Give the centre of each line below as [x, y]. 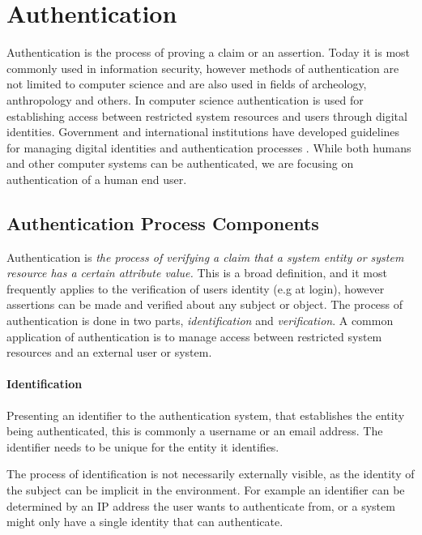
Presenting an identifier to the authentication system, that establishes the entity [206, 415]
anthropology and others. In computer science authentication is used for [185, 99]
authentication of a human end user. [97, 179]
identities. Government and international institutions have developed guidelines [203, 132]
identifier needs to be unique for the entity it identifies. [143, 446]
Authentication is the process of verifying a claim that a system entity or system [205, 257]
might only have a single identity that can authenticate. [145, 522]
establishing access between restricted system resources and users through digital [207, 116]
